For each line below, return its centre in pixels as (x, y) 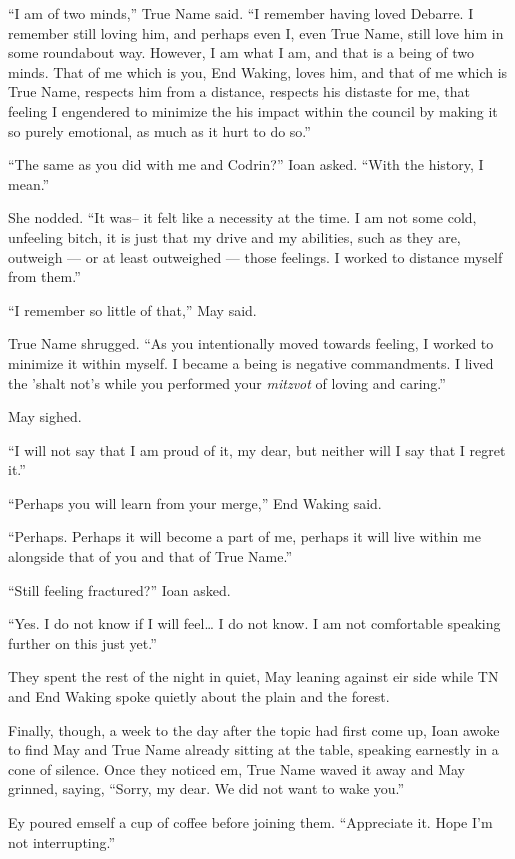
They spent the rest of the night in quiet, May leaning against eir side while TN (253, 676)
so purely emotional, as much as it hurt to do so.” (159, 130)
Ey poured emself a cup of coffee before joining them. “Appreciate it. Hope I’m (250, 822)
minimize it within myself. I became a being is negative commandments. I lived (251, 362)
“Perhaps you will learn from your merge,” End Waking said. (195, 502)
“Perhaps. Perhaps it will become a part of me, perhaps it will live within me (244, 536)
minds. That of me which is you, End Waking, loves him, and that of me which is (258, 71)
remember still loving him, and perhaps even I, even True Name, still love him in (256, 32)
